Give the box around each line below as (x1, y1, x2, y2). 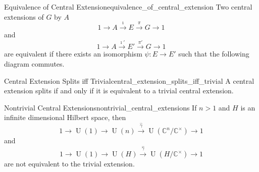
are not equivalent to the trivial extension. (4, 158, 135, 169)
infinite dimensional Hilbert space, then (4, 112, 126, 123)
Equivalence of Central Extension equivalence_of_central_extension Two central (4, 2, 252, 12)
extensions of (4, 11, 44, 22)
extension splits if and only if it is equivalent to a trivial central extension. (4, 85, 234, 96)
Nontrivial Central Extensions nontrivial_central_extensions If (4, 102, 197, 112)
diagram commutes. (4, 58, 65, 69)
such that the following (178, 48, 249, 59)
